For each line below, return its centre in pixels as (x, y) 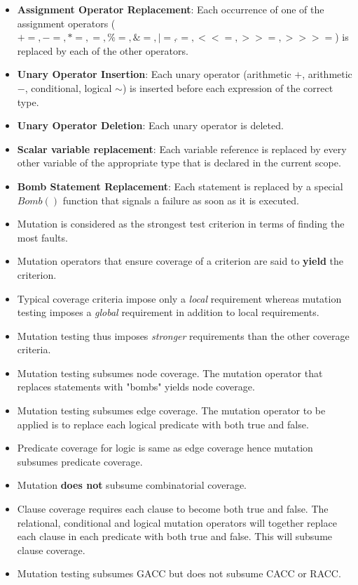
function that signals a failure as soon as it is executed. (181, 200)
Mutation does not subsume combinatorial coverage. (132, 485)
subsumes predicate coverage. (80, 461)
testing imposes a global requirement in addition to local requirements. (168, 312)
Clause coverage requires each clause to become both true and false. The (173, 509)
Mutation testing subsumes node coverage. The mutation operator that (170, 373)
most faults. (42, 237)
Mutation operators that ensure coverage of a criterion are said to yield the (180, 261)
